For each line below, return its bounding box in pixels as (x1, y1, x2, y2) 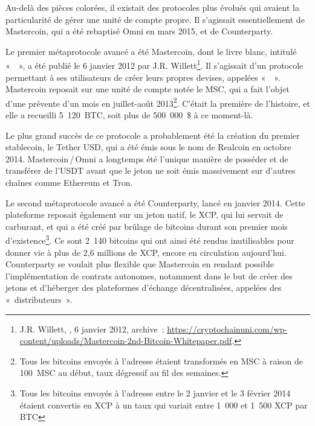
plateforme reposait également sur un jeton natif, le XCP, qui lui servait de (5, 208, 284, 221)
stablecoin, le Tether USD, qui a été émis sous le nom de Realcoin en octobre (5, 141, 291, 153)
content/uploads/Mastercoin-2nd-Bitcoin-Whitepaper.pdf (19, 334, 232, 347)
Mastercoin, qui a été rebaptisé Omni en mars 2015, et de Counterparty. (5, 25, 273, 37)
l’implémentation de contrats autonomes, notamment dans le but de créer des (5, 269, 293, 282)
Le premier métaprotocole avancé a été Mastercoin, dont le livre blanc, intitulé (5, 45, 297, 57)
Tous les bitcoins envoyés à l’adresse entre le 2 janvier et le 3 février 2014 (19, 387, 291, 399)
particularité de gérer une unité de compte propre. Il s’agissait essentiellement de (5, 13, 305, 25)
